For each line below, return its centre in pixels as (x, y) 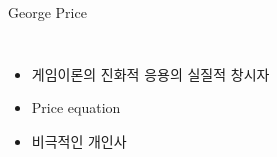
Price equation (76, 107)
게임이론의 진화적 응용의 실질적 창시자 (150, 73)
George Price (47, 12)
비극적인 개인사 (79, 140)
